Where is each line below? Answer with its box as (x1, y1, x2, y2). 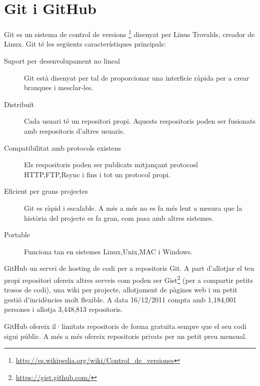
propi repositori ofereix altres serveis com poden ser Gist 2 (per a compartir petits (4, 273, 253, 285)
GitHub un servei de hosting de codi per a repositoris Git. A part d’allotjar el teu (4, 263, 254, 273)
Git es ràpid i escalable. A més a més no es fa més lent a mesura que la (24, 202, 242, 213)
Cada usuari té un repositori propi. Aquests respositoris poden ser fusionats (24, 116, 256, 126)
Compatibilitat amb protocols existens (4, 142, 121, 153)
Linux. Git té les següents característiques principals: (4, 39, 166, 49)
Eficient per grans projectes (4, 186, 88, 196)
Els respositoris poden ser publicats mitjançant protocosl (24, 159, 198, 170)
